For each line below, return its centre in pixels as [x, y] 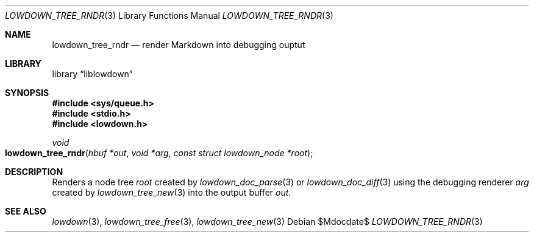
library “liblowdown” [92, 74]
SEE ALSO [26, 211]
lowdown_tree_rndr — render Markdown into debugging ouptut [179, 45]
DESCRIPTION [34, 172]
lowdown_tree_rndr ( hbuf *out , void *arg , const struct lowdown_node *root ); [159, 153]
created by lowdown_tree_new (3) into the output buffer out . [172, 192]
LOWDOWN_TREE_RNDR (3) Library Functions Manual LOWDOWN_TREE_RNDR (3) [169, 15]
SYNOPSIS [27, 93]
